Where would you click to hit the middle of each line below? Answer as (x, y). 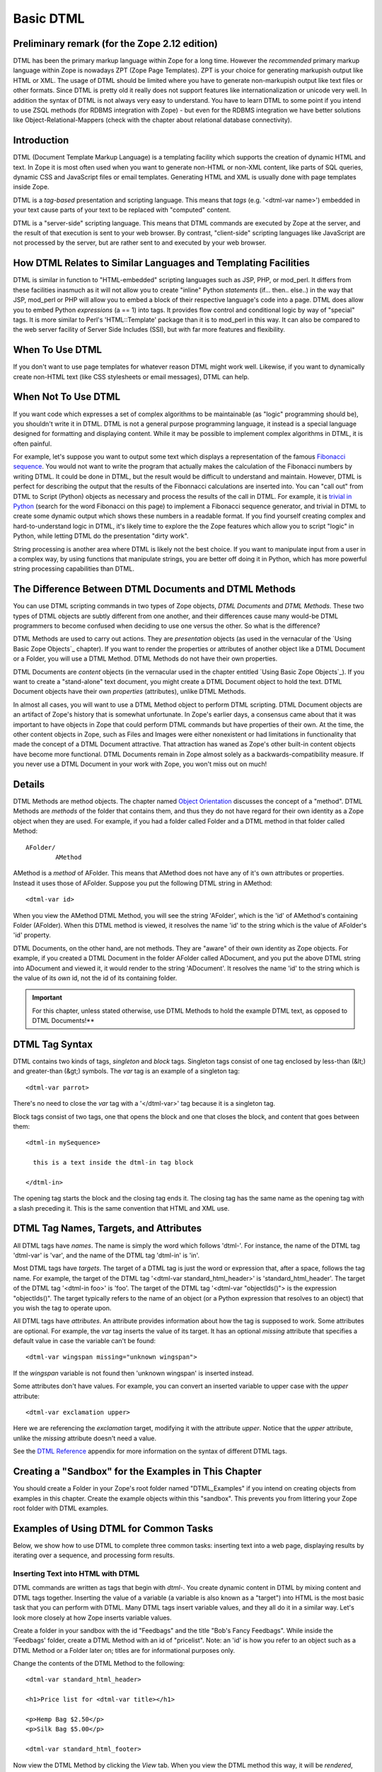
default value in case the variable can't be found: (84, 1341)
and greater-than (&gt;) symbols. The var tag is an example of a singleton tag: (126, 1071)
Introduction (41, 141)
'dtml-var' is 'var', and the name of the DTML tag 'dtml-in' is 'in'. (106, 1255)
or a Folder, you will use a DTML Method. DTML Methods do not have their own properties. (145, 658)
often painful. (33, 444)
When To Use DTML (58, 350)
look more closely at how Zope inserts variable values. (93, 1617)
